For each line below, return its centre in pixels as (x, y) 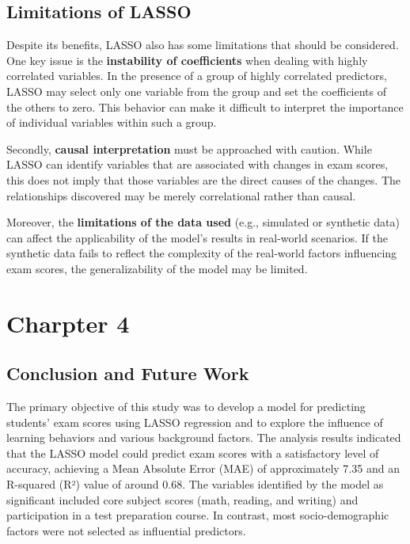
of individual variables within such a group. (112, 122)
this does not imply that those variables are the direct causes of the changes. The (203, 179)
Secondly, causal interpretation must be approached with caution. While (189, 148)
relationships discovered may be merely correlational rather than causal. (181, 195)
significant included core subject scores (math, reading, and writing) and (182, 499)
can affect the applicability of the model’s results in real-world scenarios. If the (197, 237)
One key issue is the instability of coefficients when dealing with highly (187, 60)
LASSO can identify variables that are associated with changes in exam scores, (197, 164)
